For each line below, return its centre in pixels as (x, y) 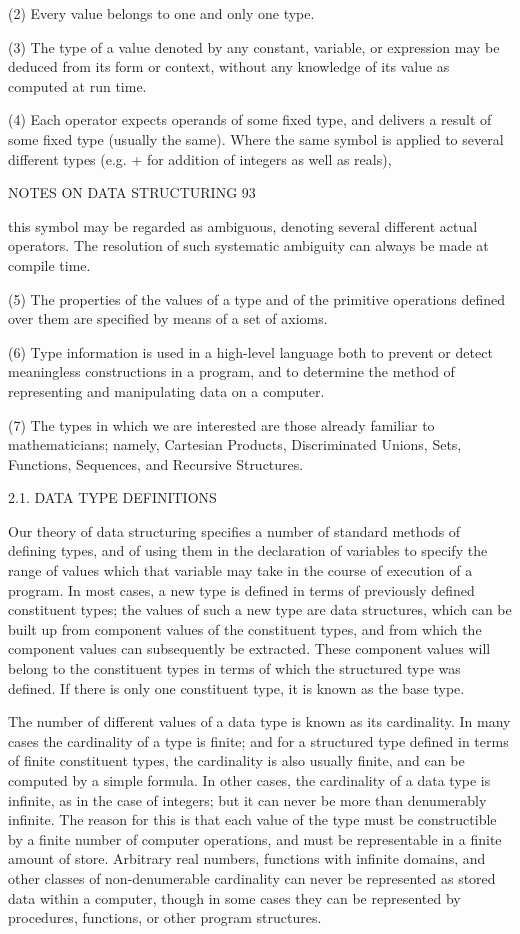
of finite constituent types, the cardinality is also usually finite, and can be (236, 760)
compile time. (49, 264)
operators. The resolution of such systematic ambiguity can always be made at (248, 245)
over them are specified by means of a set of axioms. (168, 318)
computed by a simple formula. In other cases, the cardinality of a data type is (249, 780)
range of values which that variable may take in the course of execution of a (240, 570)
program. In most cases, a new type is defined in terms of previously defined (241, 589)
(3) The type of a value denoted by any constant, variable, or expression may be (254, 46)
